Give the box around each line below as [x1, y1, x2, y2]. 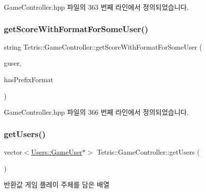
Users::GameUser [31, 147, 82, 157]
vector [4, 147, 22, 157]
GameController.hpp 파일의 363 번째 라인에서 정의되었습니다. [4, 2, 189, 12]
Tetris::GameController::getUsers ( [96, 147, 200, 157]
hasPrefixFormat [4, 74, 54, 84]
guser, [4, 58, 21, 68]
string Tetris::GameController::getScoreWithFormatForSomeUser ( [4, 41, 203, 52]
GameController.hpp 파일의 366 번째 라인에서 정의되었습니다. [4, 107, 189, 117]
